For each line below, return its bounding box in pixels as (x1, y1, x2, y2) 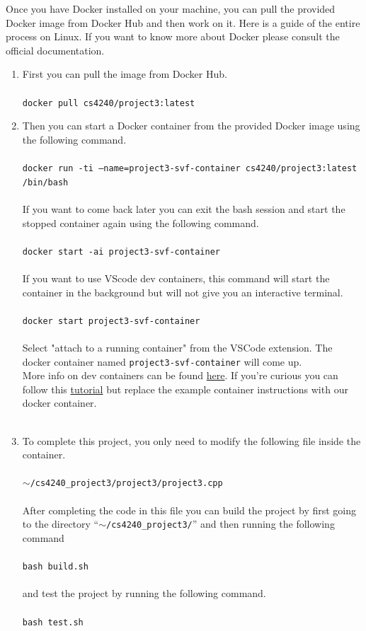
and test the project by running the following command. (22, 586, 266, 601)
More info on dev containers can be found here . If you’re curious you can (22, 368, 338, 383)
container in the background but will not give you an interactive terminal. (22, 284, 343, 299)
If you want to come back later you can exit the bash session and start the (22, 201, 345, 216)
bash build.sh (22, 562, 88, 572)
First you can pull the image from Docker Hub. (22, 66, 227, 81)
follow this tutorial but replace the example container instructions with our (22, 381, 348, 396)
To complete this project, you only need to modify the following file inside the (22, 433, 361, 448)
